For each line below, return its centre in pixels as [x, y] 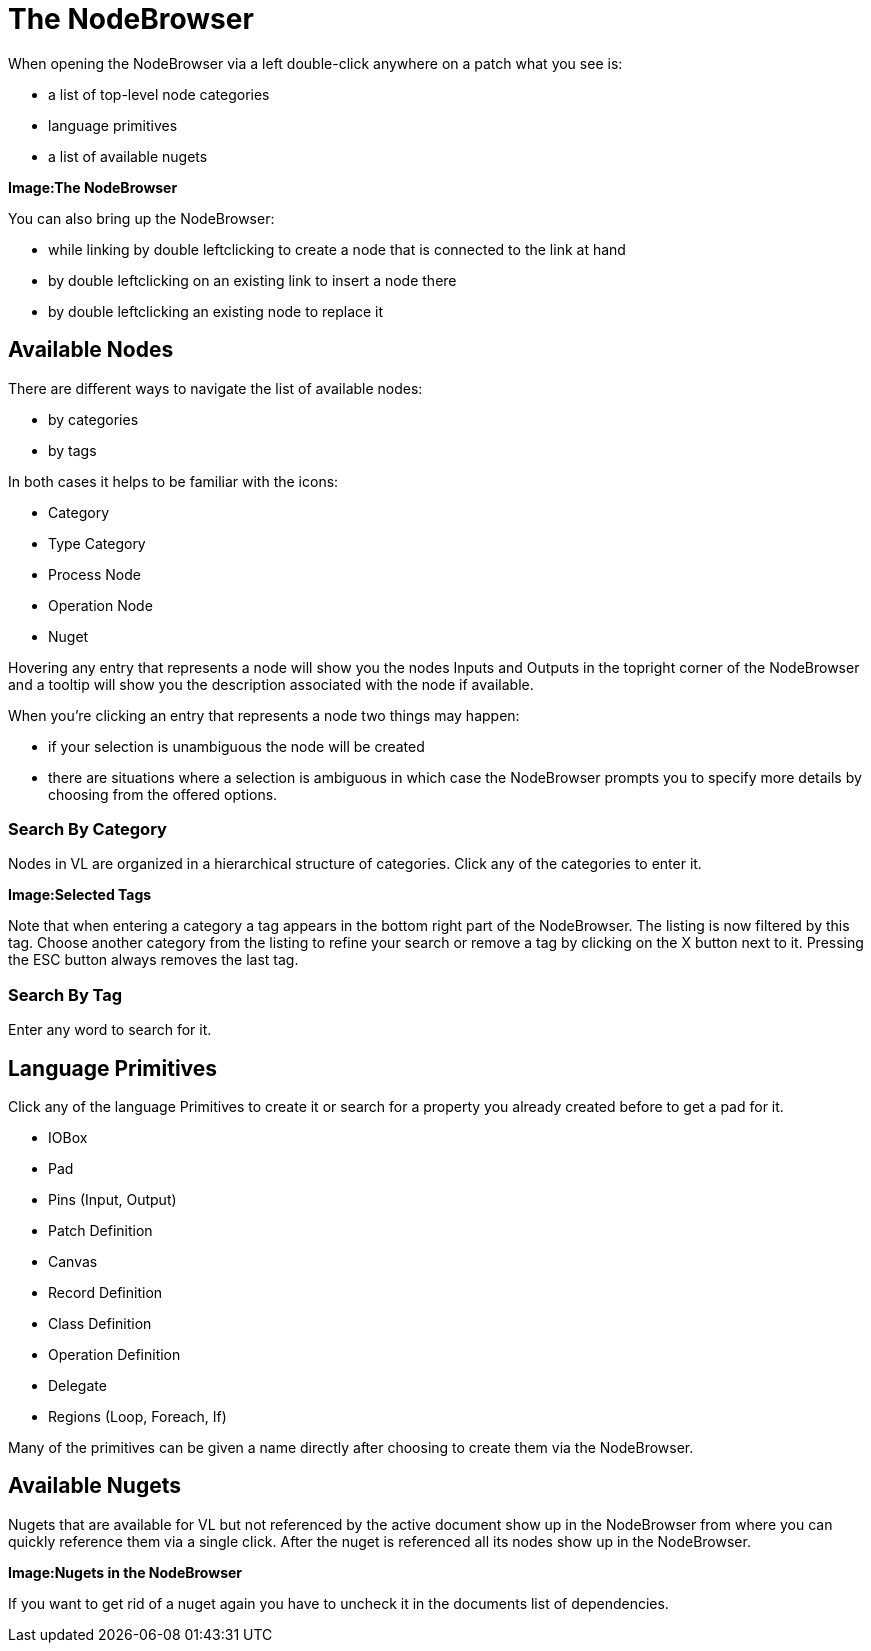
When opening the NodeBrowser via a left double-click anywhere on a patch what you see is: [315, 63]
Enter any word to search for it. [110, 1030]
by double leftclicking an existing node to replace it [216, 311]
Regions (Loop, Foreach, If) [137, 1416]
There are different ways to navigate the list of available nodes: [215, 388]
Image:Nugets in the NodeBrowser [125, 1572]
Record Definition [105, 1292]
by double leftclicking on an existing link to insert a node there [252, 280]
